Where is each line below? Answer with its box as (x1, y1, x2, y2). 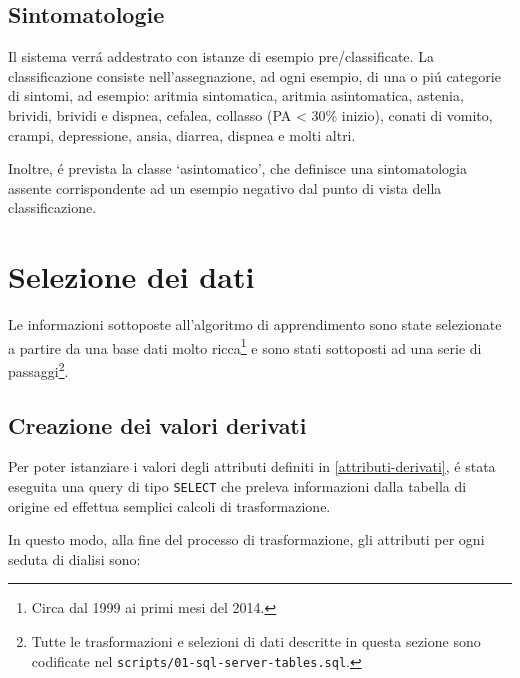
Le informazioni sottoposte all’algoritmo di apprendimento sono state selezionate (8, 314, 502, 335)
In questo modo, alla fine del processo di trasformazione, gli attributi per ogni (8, 529, 485, 550)
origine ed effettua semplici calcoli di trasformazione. (8, 495, 331, 516)
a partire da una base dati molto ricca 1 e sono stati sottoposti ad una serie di (8, 334, 482, 358)
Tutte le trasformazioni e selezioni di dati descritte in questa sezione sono (31, 631, 481, 651)
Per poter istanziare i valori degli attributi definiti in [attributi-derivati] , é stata (8, 456, 496, 477)
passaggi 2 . (8, 357, 69, 381)
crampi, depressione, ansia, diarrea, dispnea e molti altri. (8, 124, 356, 145)
